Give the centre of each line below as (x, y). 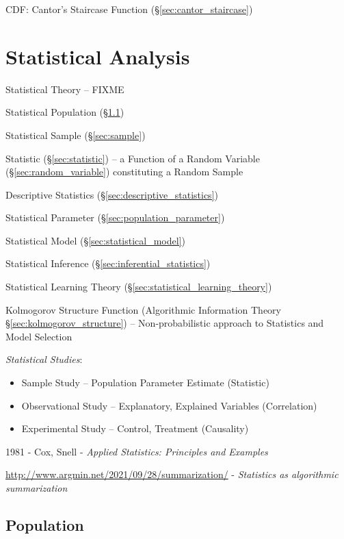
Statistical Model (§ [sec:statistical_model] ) (95, 240)
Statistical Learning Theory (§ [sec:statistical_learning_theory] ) (139, 287)
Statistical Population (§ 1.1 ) (65, 112)
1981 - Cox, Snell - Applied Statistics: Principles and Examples (137, 451)
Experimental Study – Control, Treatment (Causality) (135, 428)
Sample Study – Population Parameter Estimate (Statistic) (145, 383)
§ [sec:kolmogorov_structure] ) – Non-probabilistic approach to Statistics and (165, 323)
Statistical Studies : (44, 359)
